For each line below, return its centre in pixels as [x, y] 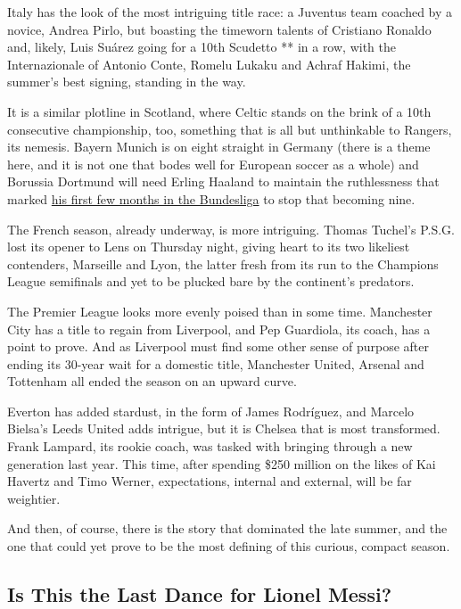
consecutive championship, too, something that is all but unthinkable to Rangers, [230, 129]
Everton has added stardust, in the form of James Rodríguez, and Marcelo [211, 411]
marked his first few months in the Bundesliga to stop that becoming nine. [211, 198]
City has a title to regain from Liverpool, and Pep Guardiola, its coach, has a [219, 329]
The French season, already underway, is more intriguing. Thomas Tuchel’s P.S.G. [231, 229]
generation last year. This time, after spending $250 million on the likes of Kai [222, 463]
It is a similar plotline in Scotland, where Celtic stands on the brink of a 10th [219, 111]
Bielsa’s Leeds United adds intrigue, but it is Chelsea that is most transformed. [224, 428]
